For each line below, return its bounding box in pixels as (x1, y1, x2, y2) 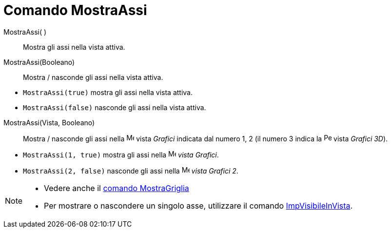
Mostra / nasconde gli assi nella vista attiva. (23, 73, 163, 81)
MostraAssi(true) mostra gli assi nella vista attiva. (23, 88, 193, 97)
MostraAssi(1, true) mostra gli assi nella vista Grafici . (23, 150, 219, 159)
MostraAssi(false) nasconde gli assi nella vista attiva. (23, 103, 206, 112)
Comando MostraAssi (3, 2, 147, 19)
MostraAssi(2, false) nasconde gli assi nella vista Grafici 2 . (23, 166, 238, 175)
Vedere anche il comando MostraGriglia (44, 183, 189, 193)
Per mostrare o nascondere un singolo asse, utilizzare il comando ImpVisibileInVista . (44, 200, 353, 211)
